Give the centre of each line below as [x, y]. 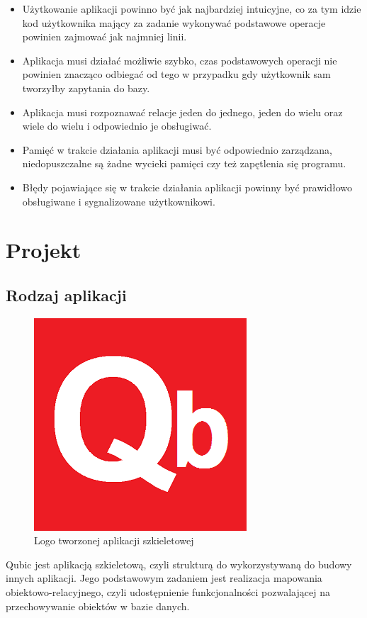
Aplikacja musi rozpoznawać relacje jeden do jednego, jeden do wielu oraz [182, 112]
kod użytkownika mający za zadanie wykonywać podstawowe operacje [174, 22]
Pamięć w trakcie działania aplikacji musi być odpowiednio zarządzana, [177, 149]
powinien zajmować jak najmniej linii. [105, 36]
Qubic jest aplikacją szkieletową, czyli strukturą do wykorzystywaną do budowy [179, 564]
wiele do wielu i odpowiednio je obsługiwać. [117, 126]
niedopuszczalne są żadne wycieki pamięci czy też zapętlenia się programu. [184, 163]
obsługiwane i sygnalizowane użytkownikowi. [119, 201]
